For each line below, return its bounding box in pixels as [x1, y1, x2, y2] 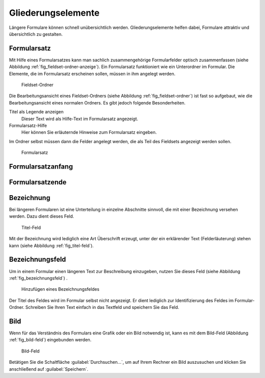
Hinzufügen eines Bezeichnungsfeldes [21, 286, 100, 292]
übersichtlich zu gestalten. [9, 31, 63, 37]
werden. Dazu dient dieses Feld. [9, 213, 75, 219]
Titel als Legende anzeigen [9, 109, 64, 115]
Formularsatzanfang [9, 162, 73, 171]
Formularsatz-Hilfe [9, 123, 47, 128]
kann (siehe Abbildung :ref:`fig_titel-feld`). [9, 243, 94, 249]
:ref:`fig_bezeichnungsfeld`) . [9, 275, 68, 281]
